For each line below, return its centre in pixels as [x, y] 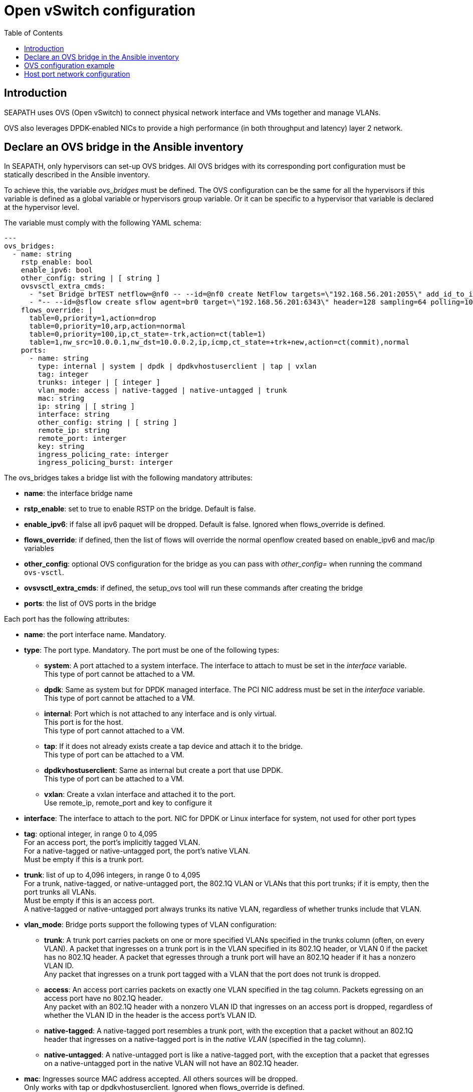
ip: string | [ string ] [86, 406]
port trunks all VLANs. [60, 892]
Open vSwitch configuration [100, 11]
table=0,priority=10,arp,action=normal [107, 326]
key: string [61, 447]
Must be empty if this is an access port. [89, 901]
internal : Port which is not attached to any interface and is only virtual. [161, 714]
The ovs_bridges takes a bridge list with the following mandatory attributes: [129, 478]
